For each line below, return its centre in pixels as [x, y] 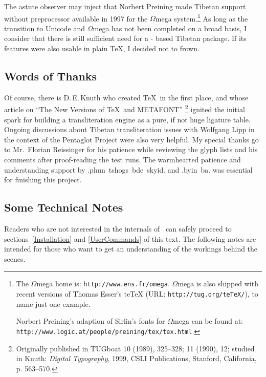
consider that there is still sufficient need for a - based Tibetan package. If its [125, 38]
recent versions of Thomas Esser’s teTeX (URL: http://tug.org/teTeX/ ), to [137, 294]
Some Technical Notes [64, 207]
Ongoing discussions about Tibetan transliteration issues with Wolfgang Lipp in [129, 129]
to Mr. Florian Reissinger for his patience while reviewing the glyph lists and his [131, 149]
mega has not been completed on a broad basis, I [170, 28]
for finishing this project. [43, 180]
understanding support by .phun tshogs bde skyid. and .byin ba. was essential [128, 169]
